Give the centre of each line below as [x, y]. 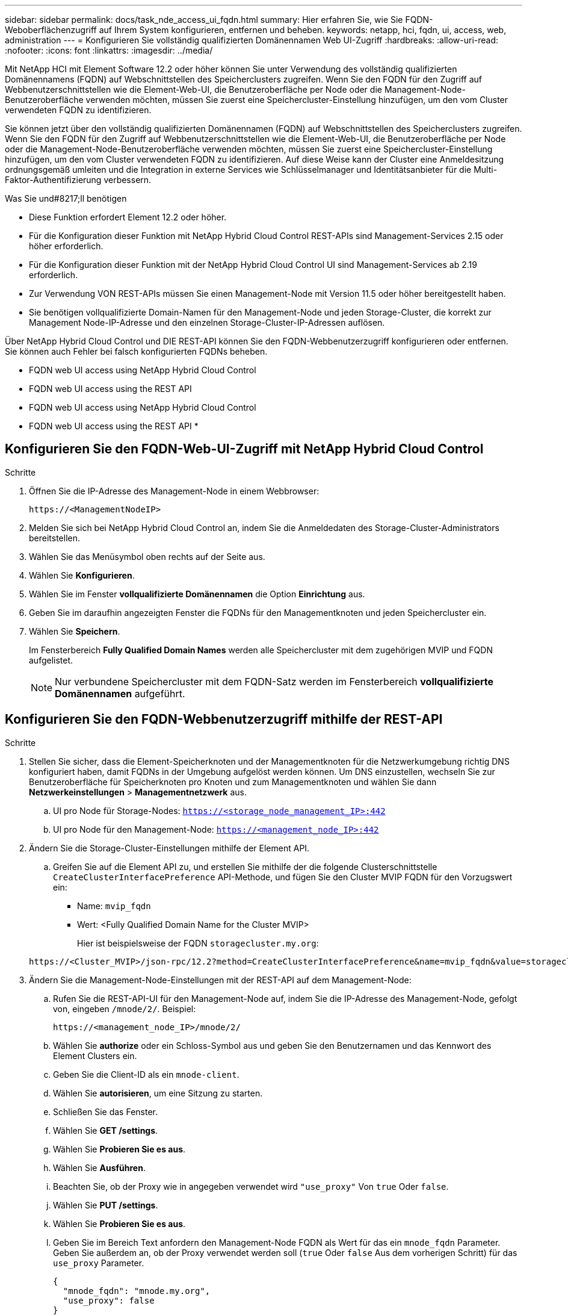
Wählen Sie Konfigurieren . [82, 575]
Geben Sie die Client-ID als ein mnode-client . [146, 1074]
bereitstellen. [55, 538]
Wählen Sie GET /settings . [106, 1130]
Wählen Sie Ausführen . [99, 1167]
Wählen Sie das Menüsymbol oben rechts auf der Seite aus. [147, 556]
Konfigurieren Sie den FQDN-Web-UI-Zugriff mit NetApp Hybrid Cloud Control [244, 449]
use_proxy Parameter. [99, 1263]
